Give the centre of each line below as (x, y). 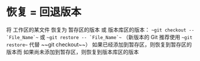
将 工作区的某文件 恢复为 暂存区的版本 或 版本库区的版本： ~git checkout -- (100, 30)
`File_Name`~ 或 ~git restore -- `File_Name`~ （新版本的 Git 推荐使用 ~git (99, 37)
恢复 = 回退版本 (44, 12)
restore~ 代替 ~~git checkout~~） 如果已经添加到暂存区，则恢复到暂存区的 (99, 44)
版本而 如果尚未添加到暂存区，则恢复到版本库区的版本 (72, 52)
